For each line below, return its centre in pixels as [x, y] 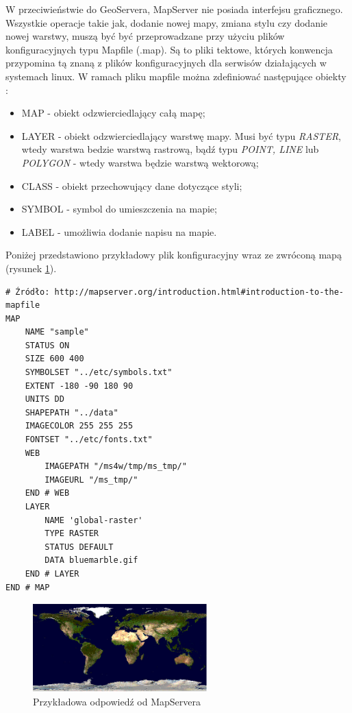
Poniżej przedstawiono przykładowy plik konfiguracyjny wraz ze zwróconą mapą [174, 255]
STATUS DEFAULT [79, 547]
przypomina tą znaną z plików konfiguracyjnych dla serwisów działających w [166, 63]
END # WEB [47, 493]
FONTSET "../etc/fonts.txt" [89, 440]
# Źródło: [28, 292]
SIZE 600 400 [54, 359]
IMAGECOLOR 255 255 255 [79, 426]
